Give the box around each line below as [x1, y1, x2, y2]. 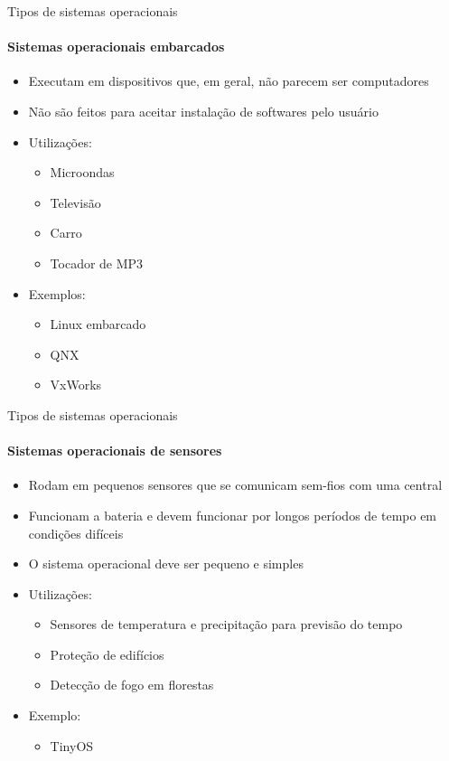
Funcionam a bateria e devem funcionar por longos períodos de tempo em [28, 505, 437, 524]
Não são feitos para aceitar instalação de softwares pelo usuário [28, 101, 379, 120]
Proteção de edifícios [50, 644, 164, 663]
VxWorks [50, 375, 102, 394]
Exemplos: [28, 284, 86, 303]
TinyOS [50, 736, 94, 755]
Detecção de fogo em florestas [50, 675, 214, 694]
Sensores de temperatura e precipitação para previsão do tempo [50, 615, 403, 634]
